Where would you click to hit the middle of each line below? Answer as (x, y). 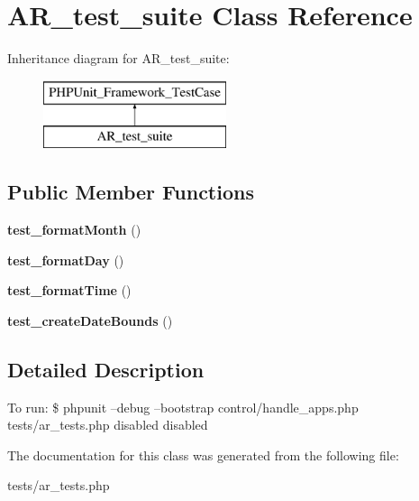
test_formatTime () (69, 290)
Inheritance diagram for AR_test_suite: (118, 58)
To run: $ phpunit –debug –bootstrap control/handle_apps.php (183, 407)
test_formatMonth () (74, 230)
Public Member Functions (131, 192)
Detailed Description (106, 369)
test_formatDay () (66, 260)
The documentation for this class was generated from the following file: (203, 455)
